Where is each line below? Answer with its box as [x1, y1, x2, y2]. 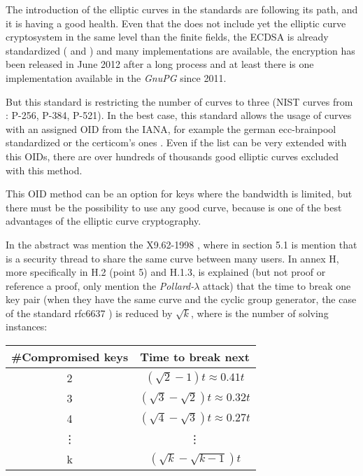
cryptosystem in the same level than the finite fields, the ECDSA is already [6, 29, 329, 44]
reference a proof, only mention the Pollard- [6, 278, 194, 293]
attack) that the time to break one [203, 278, 351, 293]
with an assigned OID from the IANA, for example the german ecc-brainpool [6, 121, 336, 136]
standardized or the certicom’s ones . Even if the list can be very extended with [6, 135, 347, 150]
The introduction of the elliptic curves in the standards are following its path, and [6, 2, 358, 16]
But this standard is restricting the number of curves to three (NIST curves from [6, 94, 353, 108]
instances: [6, 319, 48, 334]
